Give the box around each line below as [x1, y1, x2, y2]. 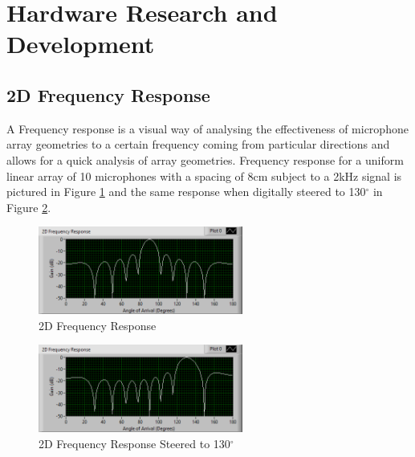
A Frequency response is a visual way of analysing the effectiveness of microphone [6, 120, 409, 137]
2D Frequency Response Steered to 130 [39, 435, 230, 451]
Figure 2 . [6, 198, 51, 215]
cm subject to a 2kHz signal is [253, 167, 402, 184]
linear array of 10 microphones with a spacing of [6, 167, 244, 184]
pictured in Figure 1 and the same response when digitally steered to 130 [6, 183, 366, 200]
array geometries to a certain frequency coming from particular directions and [6, 136, 390, 153]
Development [6, 27, 155, 60]
